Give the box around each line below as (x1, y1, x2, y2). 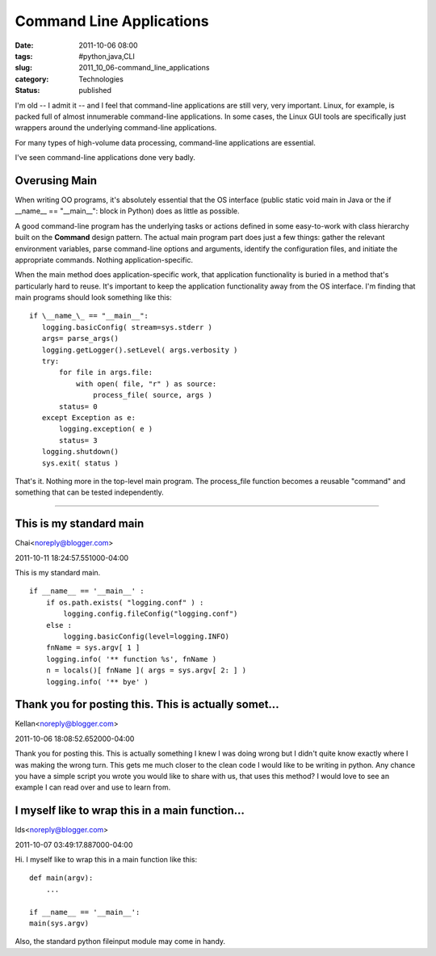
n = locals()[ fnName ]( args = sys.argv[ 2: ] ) (45, 666, 246, 675)
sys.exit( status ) (41, 458, 119, 468)
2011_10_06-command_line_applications (78, 63, 210, 73)
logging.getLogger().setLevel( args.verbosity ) (41, 345, 238, 355)
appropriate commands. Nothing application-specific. (15, 255, 194, 264)
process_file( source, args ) (93, 390, 213, 400)
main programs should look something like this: (15, 293, 173, 302)
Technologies (78, 74, 124, 84)
